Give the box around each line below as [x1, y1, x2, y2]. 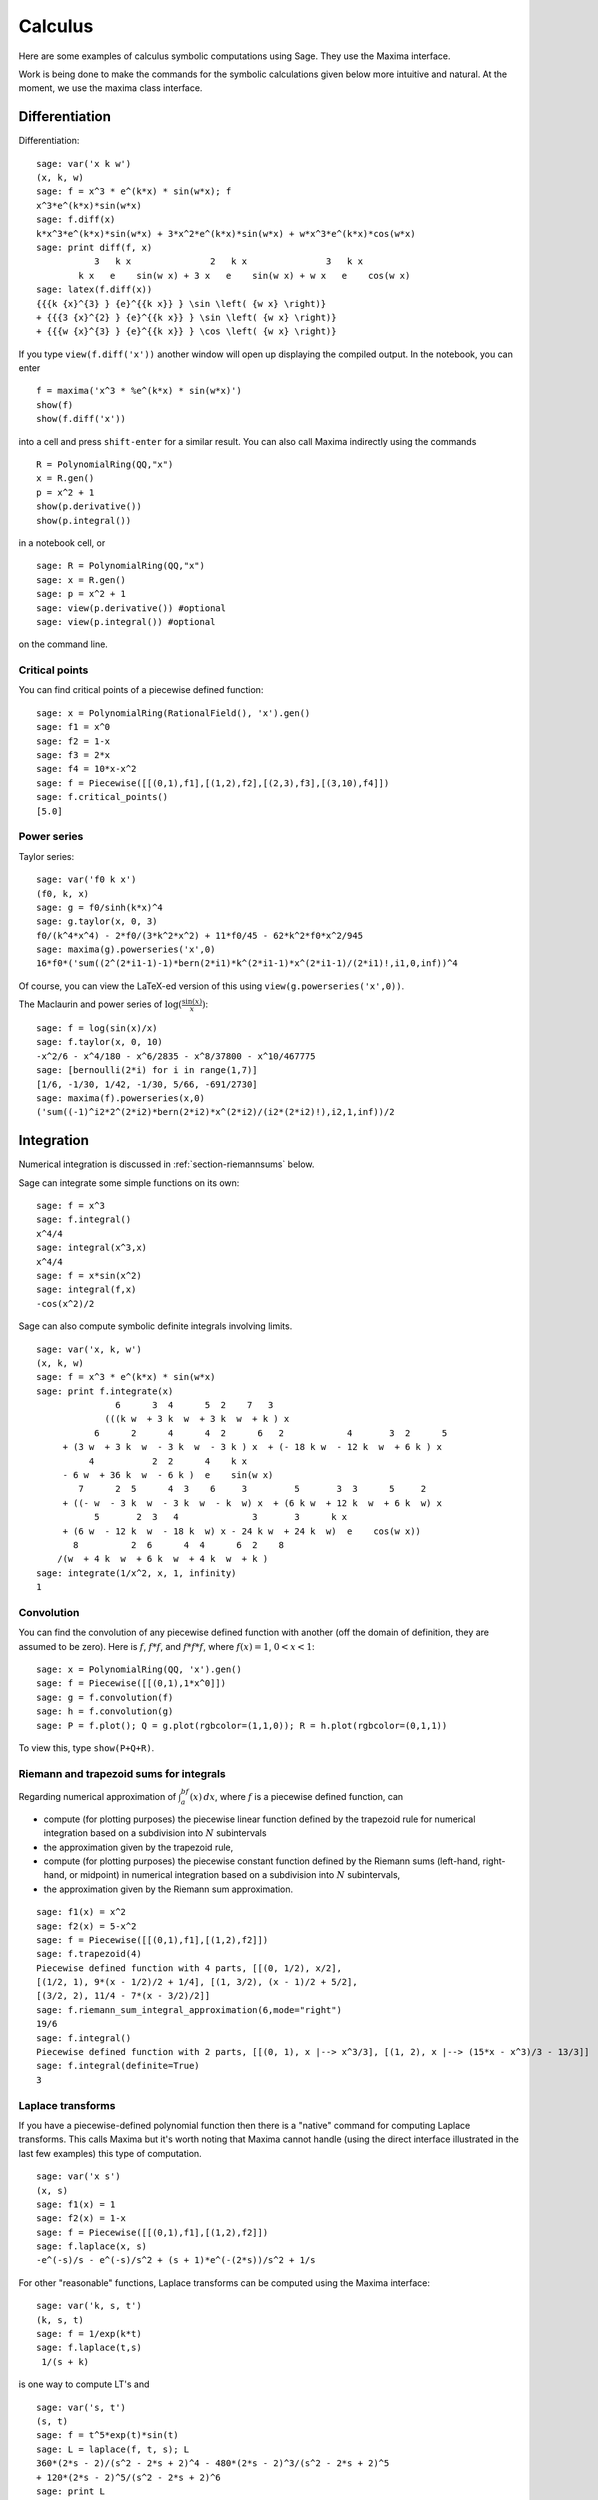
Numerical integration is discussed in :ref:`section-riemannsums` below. [18, 1158, 315, 1170]
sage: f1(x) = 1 [36, 2198, 116, 2210]
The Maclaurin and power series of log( [18, 998, 183, 1010]
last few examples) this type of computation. [18, 2147, 202, 2159]
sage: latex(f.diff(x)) [36, 284, 153, 295]
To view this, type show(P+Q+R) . [18, 1742, 155, 1754]
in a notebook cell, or [18, 537, 106, 549]
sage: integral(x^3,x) [36, 1242, 148, 1254]
